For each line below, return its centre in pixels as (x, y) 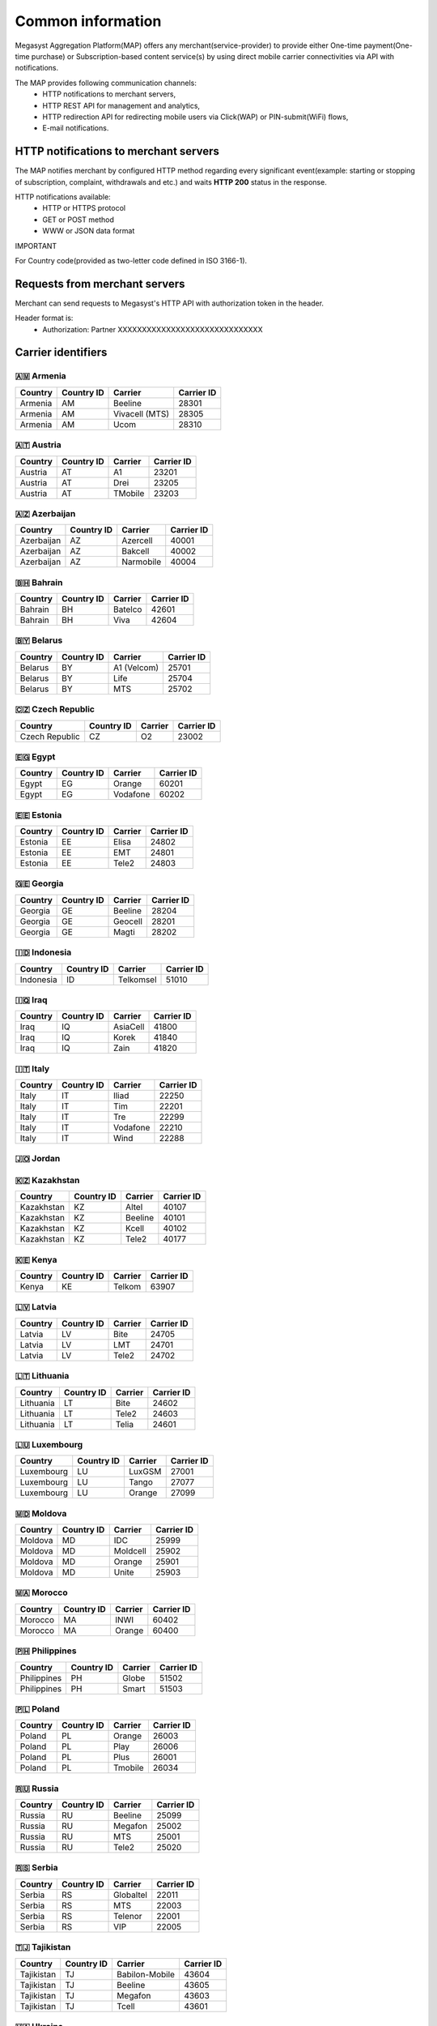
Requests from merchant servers (100, 284)
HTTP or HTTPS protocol (84, 208)
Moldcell (130, 1551)
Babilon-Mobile (146, 1974)
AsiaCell (129, 1027)
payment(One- (388, 45)
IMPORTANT (36, 246)
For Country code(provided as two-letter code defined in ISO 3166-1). (131, 260)
